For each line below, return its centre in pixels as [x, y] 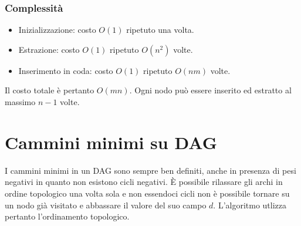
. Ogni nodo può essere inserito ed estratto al [210, 90]
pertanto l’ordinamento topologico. [67, 216]
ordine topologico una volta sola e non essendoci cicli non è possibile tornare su [147, 193]
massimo [20, 102]
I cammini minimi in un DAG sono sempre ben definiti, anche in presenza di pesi [150, 170]
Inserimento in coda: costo [66, 70]
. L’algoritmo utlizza [250, 205]
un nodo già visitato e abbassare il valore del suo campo [106, 205]
